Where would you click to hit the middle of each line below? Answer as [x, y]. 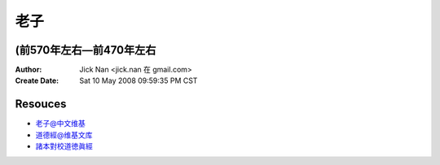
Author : [29, 70]
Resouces [41, 104]
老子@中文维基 [60, 124]
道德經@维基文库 [64, 135]
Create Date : [37, 80]
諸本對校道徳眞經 [64, 146]
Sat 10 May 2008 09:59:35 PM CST [139, 80]
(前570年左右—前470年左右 [86, 50]
